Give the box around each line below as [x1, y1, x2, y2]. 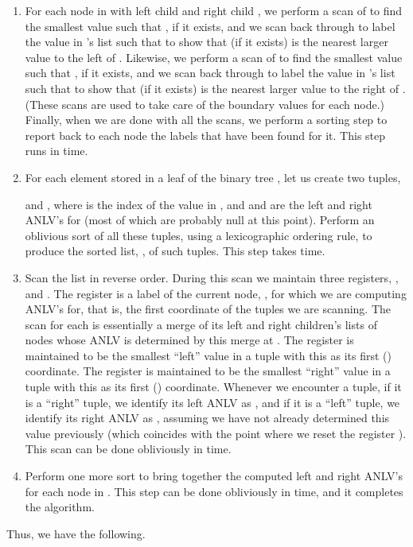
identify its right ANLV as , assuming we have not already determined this [25, 409, 390, 426]
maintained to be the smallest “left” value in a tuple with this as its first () [25, 347, 392, 363]
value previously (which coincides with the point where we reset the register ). [25, 425, 407, 441]
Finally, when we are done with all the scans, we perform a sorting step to [25, 111, 388, 128]
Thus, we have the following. [6, 525, 146, 541]
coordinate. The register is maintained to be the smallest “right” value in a [25, 363, 391, 379]
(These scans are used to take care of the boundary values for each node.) [25, 95, 385, 112]
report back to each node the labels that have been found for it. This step [25, 126, 386, 143]
